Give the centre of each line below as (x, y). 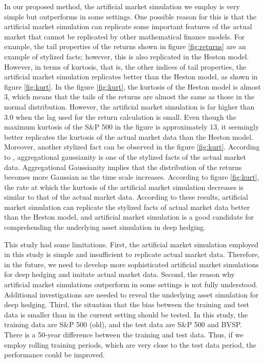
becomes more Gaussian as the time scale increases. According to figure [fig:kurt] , (132, 177)
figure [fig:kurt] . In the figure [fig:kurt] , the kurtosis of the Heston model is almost (132, 86)
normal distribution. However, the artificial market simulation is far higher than (129, 106)
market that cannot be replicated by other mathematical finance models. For (125, 36)
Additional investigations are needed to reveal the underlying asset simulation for (131, 294)
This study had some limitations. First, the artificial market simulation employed (131, 244)
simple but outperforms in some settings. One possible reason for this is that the (130, 16)
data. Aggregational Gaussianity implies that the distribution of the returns (123, 167)
